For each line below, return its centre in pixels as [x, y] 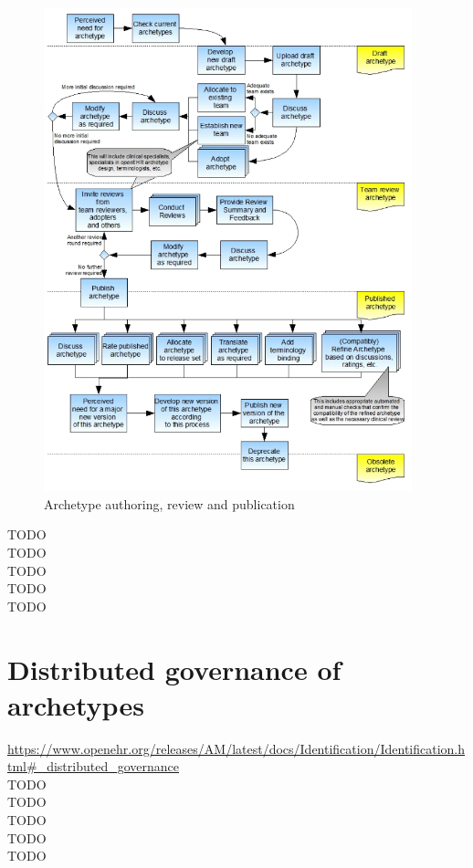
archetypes [76, 704]
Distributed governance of [174, 669]
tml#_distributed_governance [94, 766]
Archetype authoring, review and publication [169, 503]
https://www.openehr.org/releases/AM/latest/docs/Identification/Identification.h [236, 748]
